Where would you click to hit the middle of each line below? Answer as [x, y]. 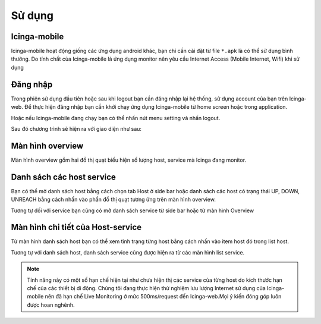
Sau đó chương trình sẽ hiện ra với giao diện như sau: [76, 128]
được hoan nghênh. [51, 305]
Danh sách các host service [63, 177]
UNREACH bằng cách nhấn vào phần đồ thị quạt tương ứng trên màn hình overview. [114, 200]
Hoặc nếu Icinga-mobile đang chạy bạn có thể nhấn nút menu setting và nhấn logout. [116, 118]
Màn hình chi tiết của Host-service [76, 227]
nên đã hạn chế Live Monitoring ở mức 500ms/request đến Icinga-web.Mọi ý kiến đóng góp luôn [163, 297]
